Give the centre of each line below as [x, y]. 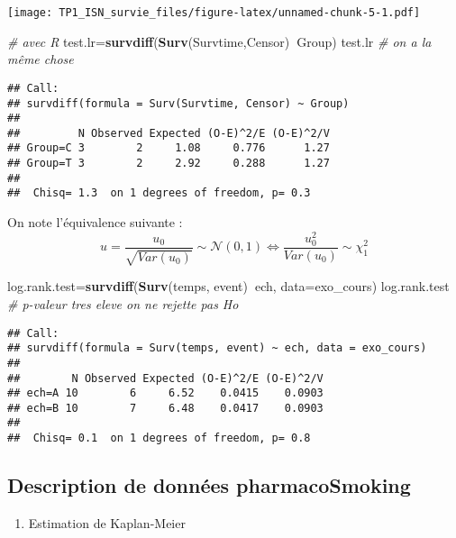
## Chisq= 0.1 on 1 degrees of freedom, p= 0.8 [159, 438]
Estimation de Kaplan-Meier [107, 522]
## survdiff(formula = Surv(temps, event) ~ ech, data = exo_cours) [217, 348]
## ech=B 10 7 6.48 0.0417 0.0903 [165, 408]
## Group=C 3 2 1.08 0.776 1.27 [169, 148]
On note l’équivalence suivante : [95, 222]
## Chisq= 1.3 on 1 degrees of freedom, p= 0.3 [159, 193]
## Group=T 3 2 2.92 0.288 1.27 [169, 164]
